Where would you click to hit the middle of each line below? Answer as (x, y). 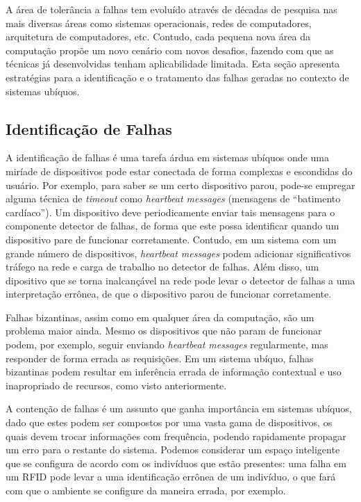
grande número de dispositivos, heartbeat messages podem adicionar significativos (178, 253)
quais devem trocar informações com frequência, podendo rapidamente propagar (176, 436)
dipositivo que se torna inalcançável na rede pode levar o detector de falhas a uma (180, 280)
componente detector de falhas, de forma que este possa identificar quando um (173, 226)
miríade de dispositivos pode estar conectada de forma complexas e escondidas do (179, 171)
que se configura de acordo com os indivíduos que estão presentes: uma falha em (176, 463)
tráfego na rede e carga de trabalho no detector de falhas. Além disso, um (162, 267)
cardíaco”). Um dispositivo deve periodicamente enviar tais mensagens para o (170, 212)
